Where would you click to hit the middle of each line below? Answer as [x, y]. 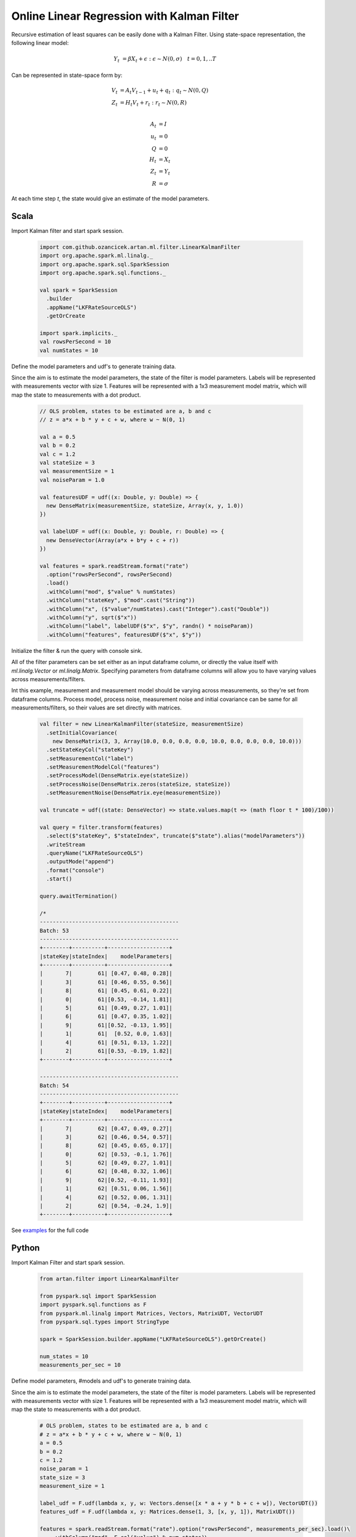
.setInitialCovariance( [82, 733]
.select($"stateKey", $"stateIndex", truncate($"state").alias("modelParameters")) [176, 836]
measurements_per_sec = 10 [80, 1365]
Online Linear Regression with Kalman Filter [125, 16]
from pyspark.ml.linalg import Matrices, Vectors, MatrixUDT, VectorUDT [151, 1313]
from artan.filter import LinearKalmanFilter [109, 1279]
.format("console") [75, 870]
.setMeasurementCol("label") [90, 758]
